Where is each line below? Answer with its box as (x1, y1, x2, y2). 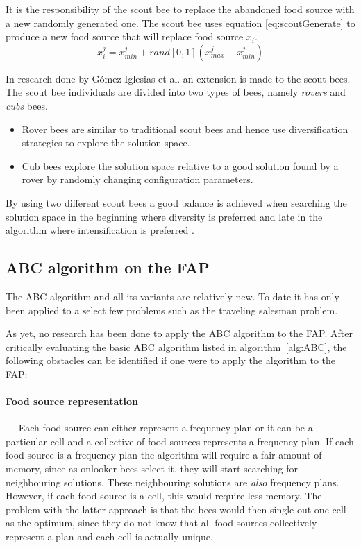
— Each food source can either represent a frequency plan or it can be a (6, 420, 313, 435)
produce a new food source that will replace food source (6, 29, 244, 44)
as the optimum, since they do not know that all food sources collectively (6, 515, 317, 530)
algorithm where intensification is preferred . (6, 223, 194, 237)
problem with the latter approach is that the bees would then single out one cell (6, 502, 346, 516)
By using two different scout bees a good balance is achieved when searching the (6, 195, 347, 209)
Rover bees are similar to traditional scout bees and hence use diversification (22, 121, 349, 136)
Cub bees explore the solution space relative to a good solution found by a (22, 158, 339, 173)
